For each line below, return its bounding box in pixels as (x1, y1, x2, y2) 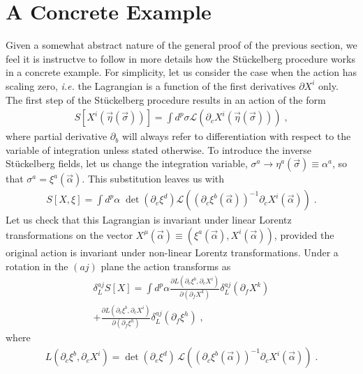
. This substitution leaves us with (82, 171, 225, 186)
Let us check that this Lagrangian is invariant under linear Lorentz (6, 212, 292, 227)
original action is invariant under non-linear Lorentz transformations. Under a (6, 244, 339, 259)
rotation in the (6, 258, 68, 273)
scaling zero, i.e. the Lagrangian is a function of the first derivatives (6, 78, 296, 93)
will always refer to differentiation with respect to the (121, 129, 351, 143)
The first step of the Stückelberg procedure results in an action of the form (6, 92, 326, 107)
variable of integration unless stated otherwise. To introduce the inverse (6, 142, 312, 157)
